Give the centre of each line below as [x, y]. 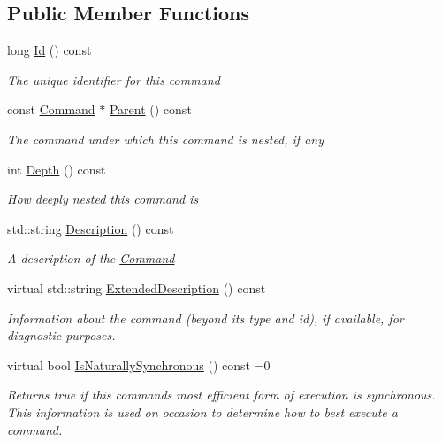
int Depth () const [57, 169]
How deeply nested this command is [103, 199]
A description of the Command [91, 258]
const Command [51, 109]
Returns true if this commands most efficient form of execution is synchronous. [221, 395]
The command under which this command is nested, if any [166, 139]
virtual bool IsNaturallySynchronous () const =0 [139, 364]
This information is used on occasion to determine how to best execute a [202, 411]
